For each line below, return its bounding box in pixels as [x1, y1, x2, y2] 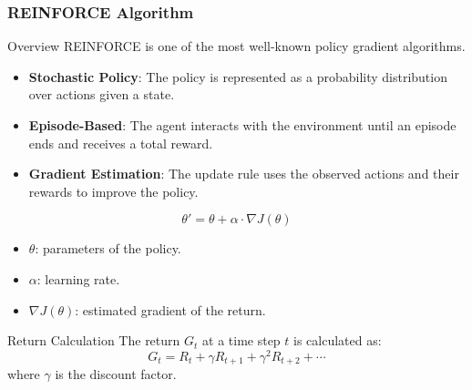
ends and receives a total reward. [28, 133, 213, 152]
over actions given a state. [28, 85, 175, 104]
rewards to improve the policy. [28, 181, 199, 200]
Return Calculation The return [7, 331, 180, 350]
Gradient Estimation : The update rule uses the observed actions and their [28, 164, 459, 183]
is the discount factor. [55, 364, 177, 384]
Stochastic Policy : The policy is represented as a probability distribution [28, 67, 447, 86]
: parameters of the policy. [35, 239, 181, 258]
